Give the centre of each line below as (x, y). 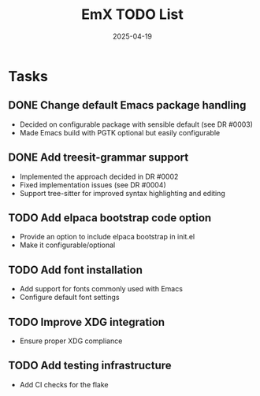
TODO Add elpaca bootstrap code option (110, 218)
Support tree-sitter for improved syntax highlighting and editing (123, 193)
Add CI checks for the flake (64, 384)
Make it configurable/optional (67, 245)
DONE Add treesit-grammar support (98, 158)
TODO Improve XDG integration (87, 322)
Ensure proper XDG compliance (71, 341)
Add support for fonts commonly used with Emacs (101, 289)
